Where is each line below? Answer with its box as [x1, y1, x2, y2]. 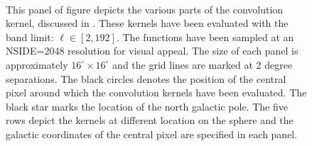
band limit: [6, 29, 54, 44]
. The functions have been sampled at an [116, 29, 294, 44]
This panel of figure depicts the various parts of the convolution [6, 1, 284, 16]
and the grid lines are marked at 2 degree [112, 57, 293, 72]
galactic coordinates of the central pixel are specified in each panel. [6, 126, 298, 141]
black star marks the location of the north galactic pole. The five [6, 99, 288, 113]
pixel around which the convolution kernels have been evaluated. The [6, 85, 307, 100]
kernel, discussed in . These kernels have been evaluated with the [6, 16, 289, 30]
